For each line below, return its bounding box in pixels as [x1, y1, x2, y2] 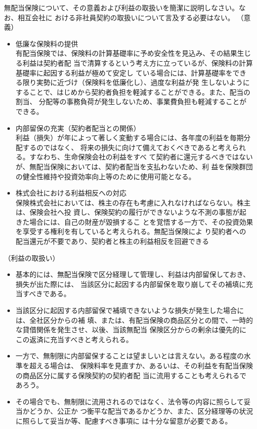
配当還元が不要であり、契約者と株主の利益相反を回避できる [15, 236, 209, 246]
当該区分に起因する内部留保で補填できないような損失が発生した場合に [15, 305, 244, 315]
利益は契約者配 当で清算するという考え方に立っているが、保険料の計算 [22, 57, 253, 68]
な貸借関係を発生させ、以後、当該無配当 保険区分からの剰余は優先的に [15, 324, 247, 335]
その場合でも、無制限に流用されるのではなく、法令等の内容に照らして [15, 396, 244, 406]
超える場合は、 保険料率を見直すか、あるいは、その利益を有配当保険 [29, 360, 253, 370]
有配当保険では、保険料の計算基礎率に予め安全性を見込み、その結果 [15, 48, 237, 58]
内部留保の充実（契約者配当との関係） [15, 122, 140, 133]
